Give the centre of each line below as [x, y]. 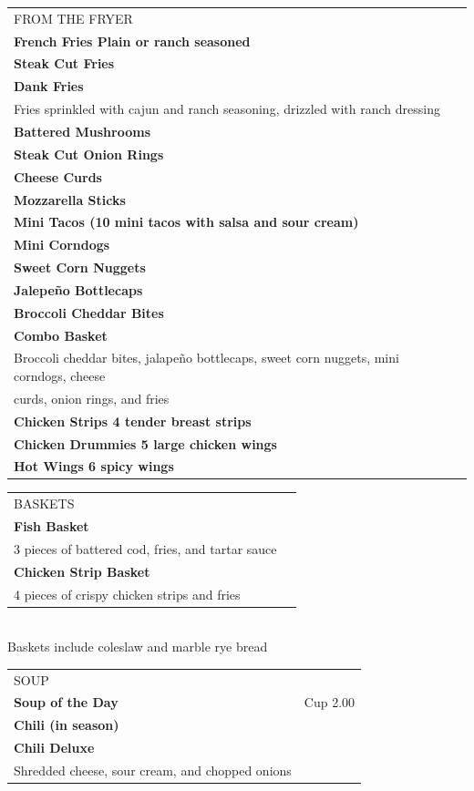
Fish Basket [52, 526]
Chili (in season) [67, 725]
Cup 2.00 [330, 702]
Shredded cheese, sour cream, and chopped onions [153, 770]
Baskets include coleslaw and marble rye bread [138, 647]
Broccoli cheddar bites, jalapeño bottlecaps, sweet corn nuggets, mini [206, 358]
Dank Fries [49, 86]
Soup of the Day [66, 702]
